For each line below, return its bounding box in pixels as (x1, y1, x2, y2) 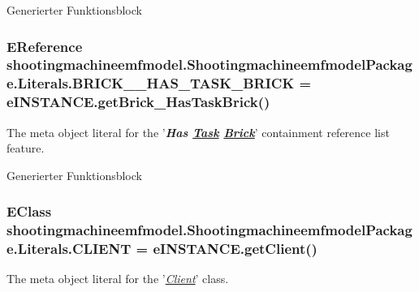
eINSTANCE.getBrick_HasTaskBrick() (6, 92, 270, 112)
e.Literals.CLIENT (6, 238, 132, 259)
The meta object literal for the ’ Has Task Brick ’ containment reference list (6, 123, 390, 140)
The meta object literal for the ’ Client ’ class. (6, 270, 229, 287)
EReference (6, 36, 83, 56)
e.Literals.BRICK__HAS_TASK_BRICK (6, 73, 295, 93)
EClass (6, 201, 52, 221)
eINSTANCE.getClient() (153, 238, 317, 259)
